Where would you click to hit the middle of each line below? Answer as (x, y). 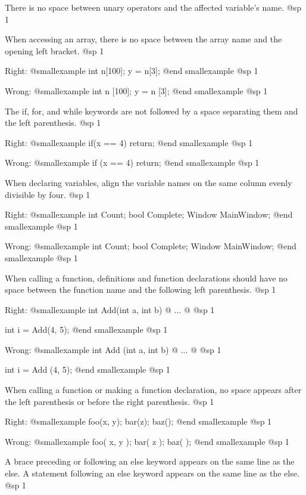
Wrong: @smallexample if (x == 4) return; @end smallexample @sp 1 (132, 163)
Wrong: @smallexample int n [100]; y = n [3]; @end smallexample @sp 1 (136, 90)
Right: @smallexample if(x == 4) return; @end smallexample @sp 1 (129, 142)
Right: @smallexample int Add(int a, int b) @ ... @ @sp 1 (110, 309)
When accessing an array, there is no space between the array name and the (143, 39)
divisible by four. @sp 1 (48, 194)
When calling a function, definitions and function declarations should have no (146, 278)
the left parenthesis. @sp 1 (53, 123)
